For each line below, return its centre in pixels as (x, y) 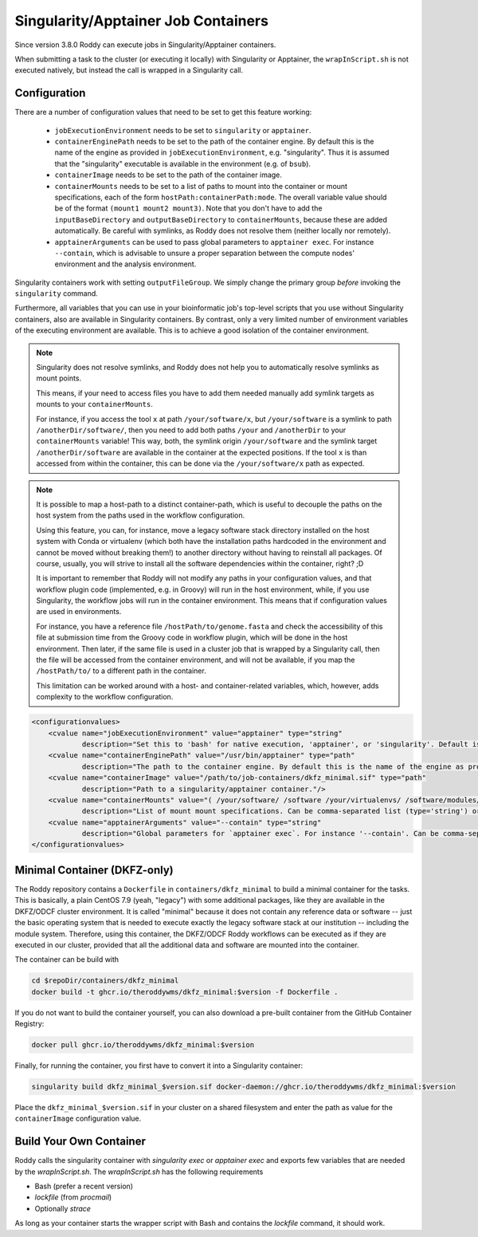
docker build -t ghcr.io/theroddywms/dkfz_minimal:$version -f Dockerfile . (185, 992)
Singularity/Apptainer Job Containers (141, 21)
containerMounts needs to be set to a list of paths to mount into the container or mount (201, 186)
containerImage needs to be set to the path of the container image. (168, 175)
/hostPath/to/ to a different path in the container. (121, 671)
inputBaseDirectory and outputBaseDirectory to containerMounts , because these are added (221, 219)
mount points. (59, 378)
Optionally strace (63, 1208)
